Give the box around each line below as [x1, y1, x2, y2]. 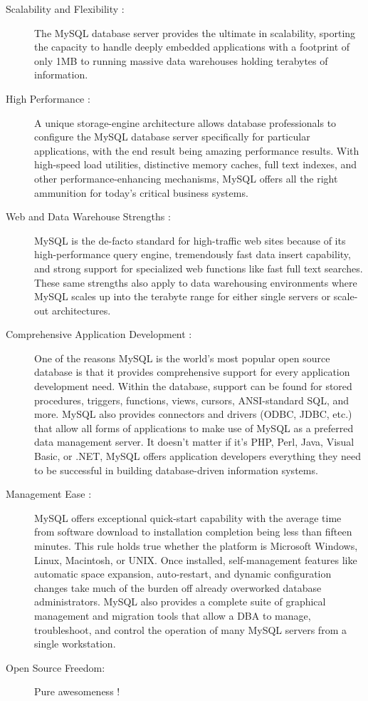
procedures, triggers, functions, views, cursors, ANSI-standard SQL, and [34, 392, 349, 407]
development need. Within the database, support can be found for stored [34, 379, 352, 394]
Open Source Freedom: [6, 660, 105, 675]
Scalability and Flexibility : [6, 1, 125, 16]
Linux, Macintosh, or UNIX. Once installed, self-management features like [34, 552, 357, 567]
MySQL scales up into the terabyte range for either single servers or [34, 289, 331, 304]
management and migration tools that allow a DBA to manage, [34, 608, 311, 623]
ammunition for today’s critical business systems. [34, 185, 248, 200]
